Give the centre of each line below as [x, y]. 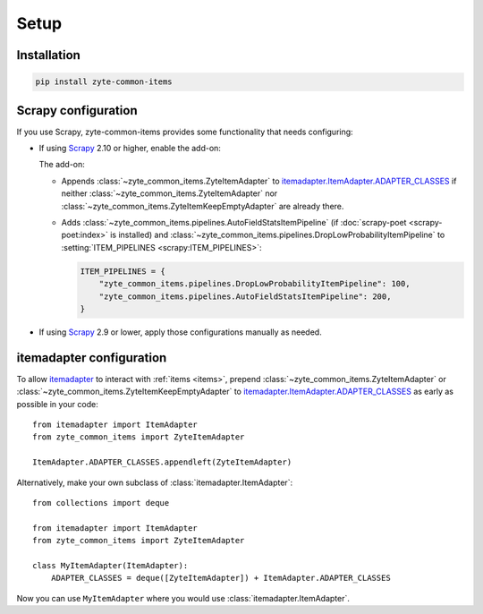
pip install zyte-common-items [104, 82]
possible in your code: [57, 404]
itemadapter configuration [92, 358]
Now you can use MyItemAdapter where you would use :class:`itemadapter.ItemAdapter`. [183, 598]
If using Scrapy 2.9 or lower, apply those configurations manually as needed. [180, 332]
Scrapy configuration [77, 111]
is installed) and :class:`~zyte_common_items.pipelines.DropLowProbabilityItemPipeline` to [278, 235]
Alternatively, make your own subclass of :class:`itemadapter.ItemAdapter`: [155, 482]
